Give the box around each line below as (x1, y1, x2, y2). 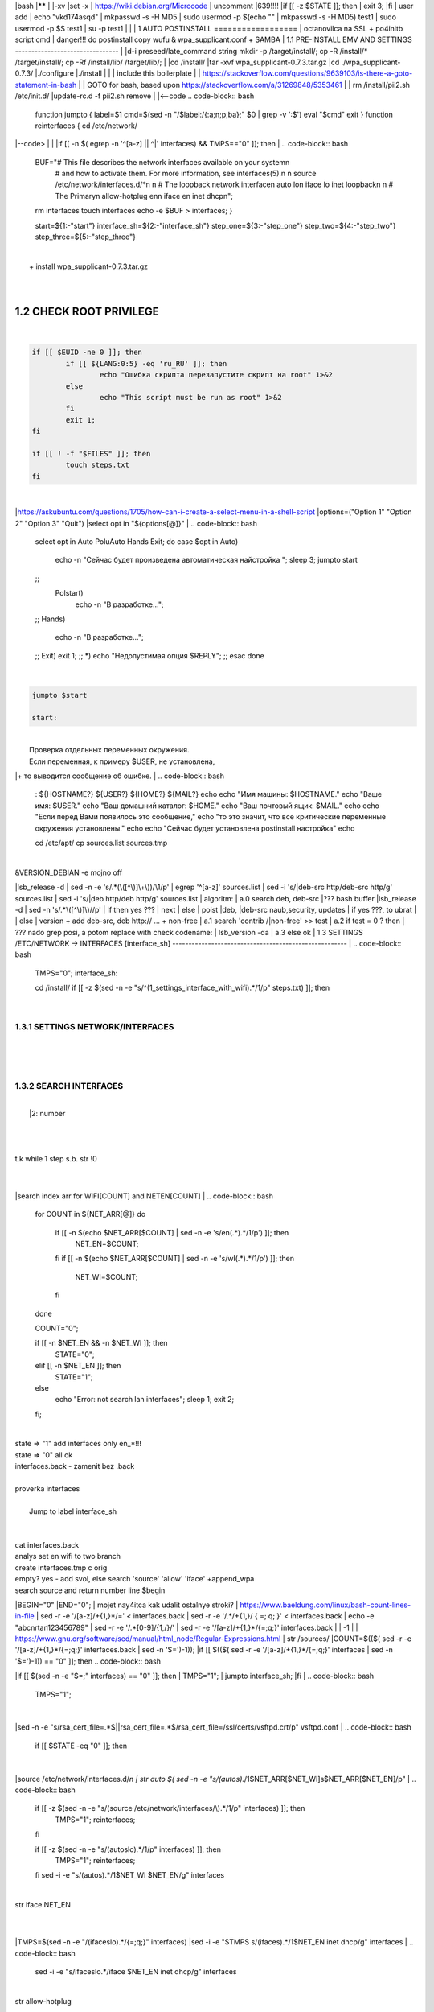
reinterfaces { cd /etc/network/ (35, 121, 138, 130)
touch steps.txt (65, 460, 130, 470)
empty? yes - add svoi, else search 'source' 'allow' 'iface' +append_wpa (14, 1574, 255, 1584)
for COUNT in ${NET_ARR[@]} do (35, 1210, 146, 1219)
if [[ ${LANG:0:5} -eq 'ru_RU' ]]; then (65, 359, 227, 368)
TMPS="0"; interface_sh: (35, 968, 118, 978)
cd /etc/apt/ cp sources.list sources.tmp (35, 838, 168, 847)
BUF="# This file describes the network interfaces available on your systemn (35, 157, 290, 167)
